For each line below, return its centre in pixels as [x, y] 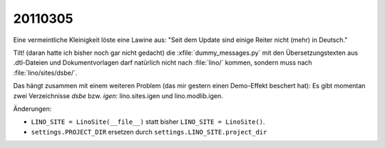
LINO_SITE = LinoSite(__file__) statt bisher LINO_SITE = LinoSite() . [148, 122]
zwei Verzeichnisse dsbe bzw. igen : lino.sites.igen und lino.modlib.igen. [118, 95]
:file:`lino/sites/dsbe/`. [45, 73]
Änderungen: [32, 109]
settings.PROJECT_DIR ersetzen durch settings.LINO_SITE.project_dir [149, 132]
